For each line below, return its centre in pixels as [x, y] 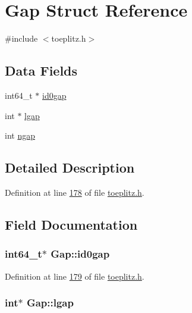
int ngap [20, 135]
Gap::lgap [50, 303]
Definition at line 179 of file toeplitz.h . [75, 276]
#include [21, 38]
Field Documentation [71, 224]
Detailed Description [70, 168]
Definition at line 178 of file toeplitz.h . [75, 192]
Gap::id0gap [80, 254]
